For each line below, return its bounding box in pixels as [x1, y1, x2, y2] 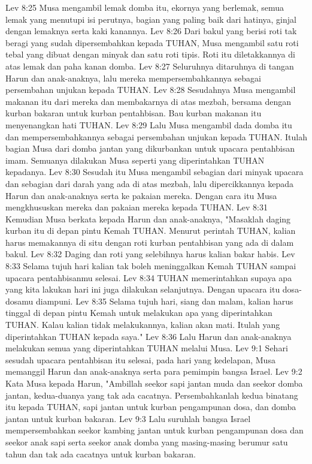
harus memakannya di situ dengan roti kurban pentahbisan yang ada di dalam [5, 236, 294, 248]
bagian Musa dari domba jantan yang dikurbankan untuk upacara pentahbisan [5, 142, 295, 155]
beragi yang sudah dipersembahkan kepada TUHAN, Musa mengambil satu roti [5, 36, 299, 49]
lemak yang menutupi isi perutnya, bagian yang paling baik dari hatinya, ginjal [5, 13, 296, 25]
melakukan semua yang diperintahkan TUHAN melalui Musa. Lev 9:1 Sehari [5, 342, 288, 354]
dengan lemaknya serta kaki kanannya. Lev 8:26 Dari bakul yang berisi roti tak [5, 25, 297, 37]
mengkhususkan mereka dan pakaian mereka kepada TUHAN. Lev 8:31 [5, 201, 268, 213]
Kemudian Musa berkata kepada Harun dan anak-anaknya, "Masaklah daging [5, 212, 291, 225]
